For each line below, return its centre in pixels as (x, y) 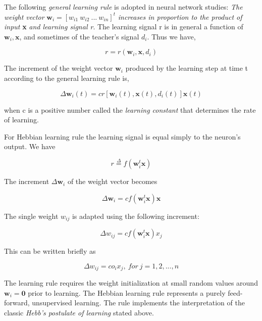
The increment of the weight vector (59, 68)
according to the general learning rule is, (67, 78)
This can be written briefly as (50, 251)
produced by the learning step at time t (187, 68)
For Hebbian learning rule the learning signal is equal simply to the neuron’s (122, 136)
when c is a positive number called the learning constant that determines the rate (130, 109)
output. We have (30, 146)
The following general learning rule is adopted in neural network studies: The (123, 7)
